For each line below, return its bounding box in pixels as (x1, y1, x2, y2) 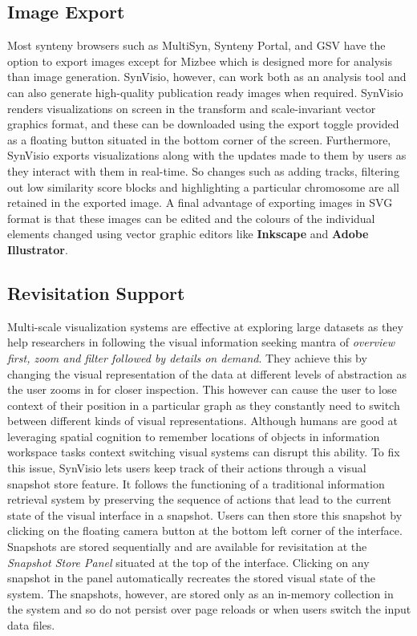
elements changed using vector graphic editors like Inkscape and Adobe (7, 225, 369, 242)
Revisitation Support (7, 280, 185, 305)
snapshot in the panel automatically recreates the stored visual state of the (7, 569, 376, 586)
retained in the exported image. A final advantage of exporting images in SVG (7, 194, 393, 211)
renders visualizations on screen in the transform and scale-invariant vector (7, 99, 376, 116)
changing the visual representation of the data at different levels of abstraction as (7, 365, 407, 382)
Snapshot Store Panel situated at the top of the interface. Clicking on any (7, 553, 370, 570)
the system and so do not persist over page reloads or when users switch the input (7, 601, 411, 618)
